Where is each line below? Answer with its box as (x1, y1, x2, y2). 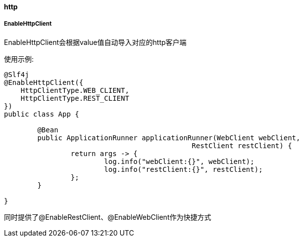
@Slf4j (4, 70, 29, 79)
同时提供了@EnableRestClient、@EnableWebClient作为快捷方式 (4, 212, 211, 221)
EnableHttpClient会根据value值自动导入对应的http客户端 (4, 38, 187, 46)
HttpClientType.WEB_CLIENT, (20, 86, 129, 94)
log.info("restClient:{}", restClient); (104, 165, 263, 173)
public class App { (4, 110, 79, 118)
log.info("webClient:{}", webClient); (104, 157, 254, 165)
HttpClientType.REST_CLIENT (20, 94, 129, 102)
